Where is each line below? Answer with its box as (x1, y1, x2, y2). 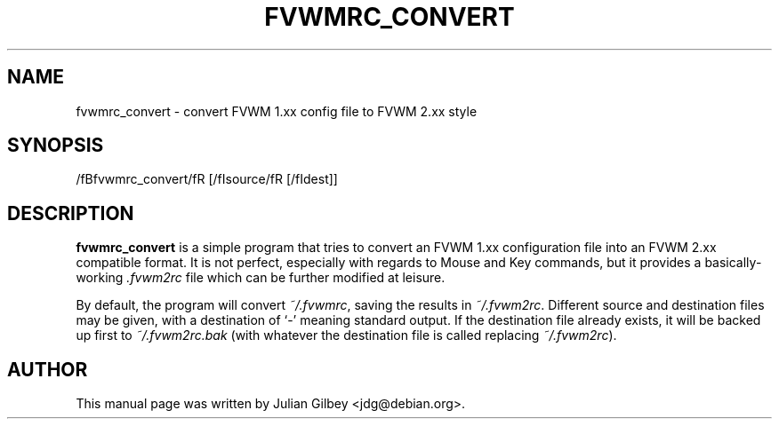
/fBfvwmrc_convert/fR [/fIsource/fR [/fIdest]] (76, 171, 338, 187)
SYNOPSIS (7, 134, 104, 157)
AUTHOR (7, 358, 88, 381)
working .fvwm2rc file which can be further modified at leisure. (76, 270, 446, 286)
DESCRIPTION (7, 201, 134, 225)
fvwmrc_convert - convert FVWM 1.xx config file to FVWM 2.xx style (76, 103, 478, 119)
